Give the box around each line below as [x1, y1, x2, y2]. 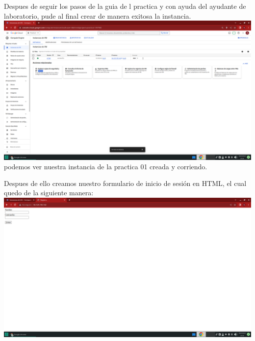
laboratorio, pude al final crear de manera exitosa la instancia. [4, 10, 191, 21]
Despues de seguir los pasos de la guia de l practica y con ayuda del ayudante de [4, 1, 246, 11]
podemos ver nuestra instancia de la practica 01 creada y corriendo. [4, 161, 207, 172]
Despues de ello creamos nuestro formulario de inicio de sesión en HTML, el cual [4, 178, 247, 188]
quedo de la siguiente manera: [4, 187, 94, 198]
